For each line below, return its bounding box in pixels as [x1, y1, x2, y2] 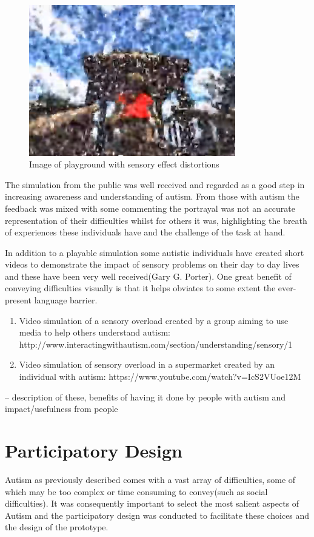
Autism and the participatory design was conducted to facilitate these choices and [5, 508, 310, 521]
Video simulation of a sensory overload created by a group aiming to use [19, 314, 289, 326]
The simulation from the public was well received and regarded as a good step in [5, 178, 305, 191]
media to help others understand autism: [19, 326, 171, 339]
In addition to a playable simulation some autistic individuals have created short [5, 246, 304, 258]
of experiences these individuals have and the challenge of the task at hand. [5, 226, 286, 238]
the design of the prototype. [5, 521, 109, 533]
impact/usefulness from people [5, 402, 118, 415]
